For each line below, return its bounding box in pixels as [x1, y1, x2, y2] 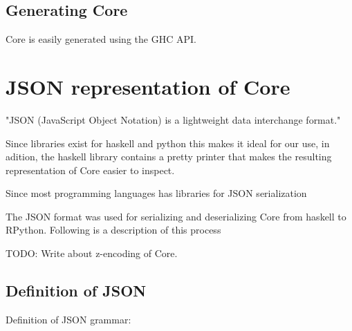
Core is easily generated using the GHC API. [6, 32, 196, 46]
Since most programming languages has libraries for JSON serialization [6, 186, 307, 200]
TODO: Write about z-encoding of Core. [6, 246, 178, 261]
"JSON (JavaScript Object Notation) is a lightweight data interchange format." [6, 112, 341, 126]
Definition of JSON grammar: [6, 312, 131, 326]
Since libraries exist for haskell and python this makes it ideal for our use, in [6, 135, 330, 150]
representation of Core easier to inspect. [6, 162, 175, 177]
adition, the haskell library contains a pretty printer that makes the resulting [6, 149, 332, 164]
